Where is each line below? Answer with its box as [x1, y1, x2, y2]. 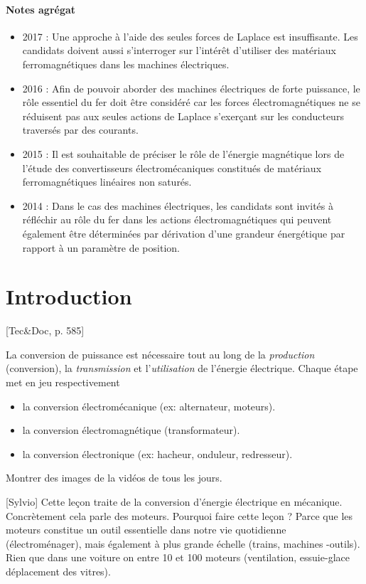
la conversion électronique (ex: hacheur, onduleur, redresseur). [22, 446, 293, 461]
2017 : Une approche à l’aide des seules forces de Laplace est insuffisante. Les [22, 28, 358, 43]
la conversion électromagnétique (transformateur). [22, 423, 240, 437]
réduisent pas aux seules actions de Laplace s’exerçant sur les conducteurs [22, 108, 344, 123]
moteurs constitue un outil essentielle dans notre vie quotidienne [6, 522, 286, 537]
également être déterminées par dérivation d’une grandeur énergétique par [22, 225, 345, 240]
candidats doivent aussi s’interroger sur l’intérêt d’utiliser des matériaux [22, 43, 336, 58]
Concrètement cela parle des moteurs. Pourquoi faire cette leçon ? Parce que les [6, 508, 353, 523]
